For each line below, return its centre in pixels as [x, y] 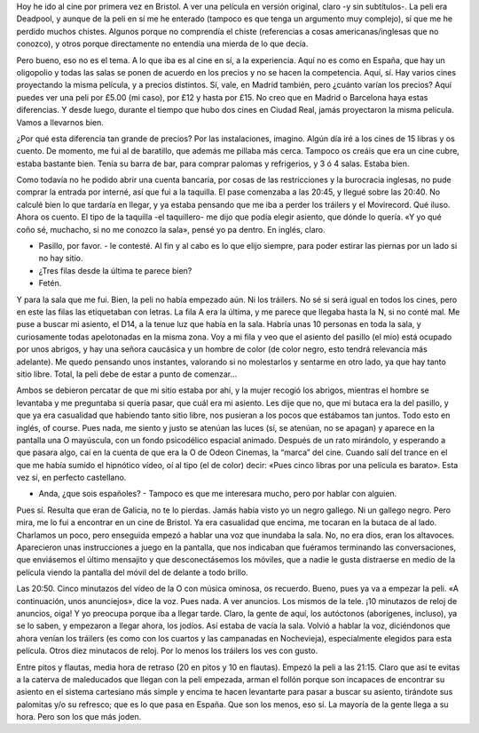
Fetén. [50, 283]
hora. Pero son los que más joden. [79, 717]
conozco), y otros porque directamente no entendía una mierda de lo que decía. [162, 44]
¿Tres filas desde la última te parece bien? [115, 270]
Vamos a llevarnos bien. [60, 122]
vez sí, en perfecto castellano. [71, 478]
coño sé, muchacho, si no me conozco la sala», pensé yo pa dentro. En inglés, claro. [171, 229]
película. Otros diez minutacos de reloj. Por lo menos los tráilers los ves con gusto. [167, 651]
